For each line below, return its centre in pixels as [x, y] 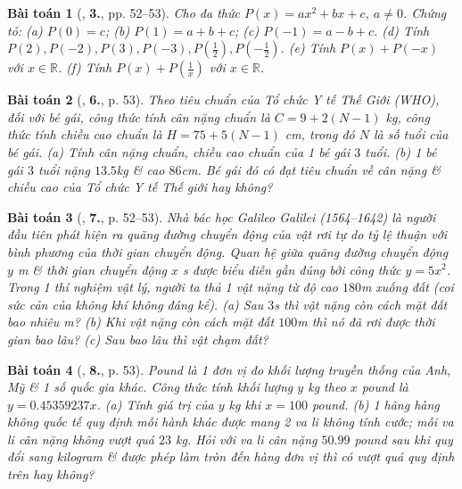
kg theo [327, 387]
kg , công [408, 116]
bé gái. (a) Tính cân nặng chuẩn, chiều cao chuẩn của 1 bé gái [179, 151]
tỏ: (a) [25, 30]
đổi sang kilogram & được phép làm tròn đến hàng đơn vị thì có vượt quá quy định [231, 456]
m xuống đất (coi [407, 287]
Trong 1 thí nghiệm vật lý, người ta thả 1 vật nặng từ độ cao [173, 287]
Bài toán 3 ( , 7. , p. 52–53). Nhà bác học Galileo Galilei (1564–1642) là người [222, 216]
